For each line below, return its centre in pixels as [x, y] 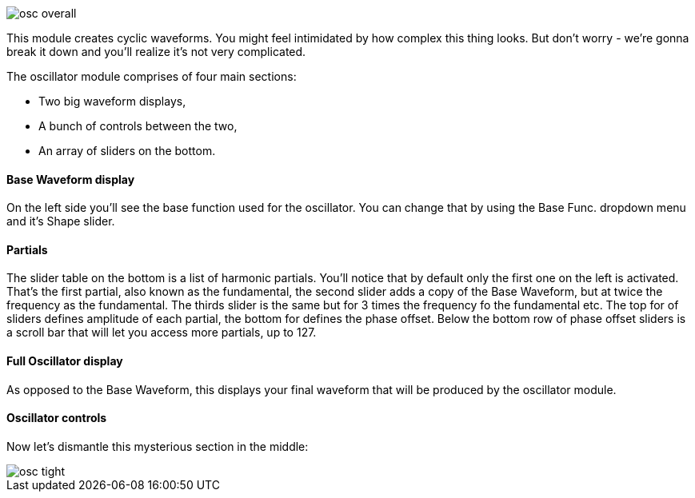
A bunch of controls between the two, [138, 126]
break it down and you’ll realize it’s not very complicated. [156, 52]
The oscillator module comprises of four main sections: [152, 76]
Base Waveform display [71, 179]
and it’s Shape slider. [61, 221]
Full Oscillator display [65, 361]
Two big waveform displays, [112, 101]
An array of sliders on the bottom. [127, 151]
